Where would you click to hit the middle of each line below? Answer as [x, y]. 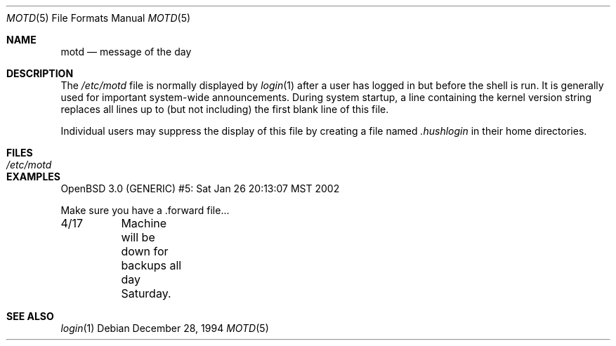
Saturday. [146, 293]
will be [138, 237]
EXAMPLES [33, 177]
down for [145, 251]
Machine [144, 223]
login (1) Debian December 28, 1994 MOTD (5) [165, 328]
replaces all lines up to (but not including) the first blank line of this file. [225, 109]
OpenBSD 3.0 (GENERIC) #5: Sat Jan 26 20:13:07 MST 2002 [200, 188]
